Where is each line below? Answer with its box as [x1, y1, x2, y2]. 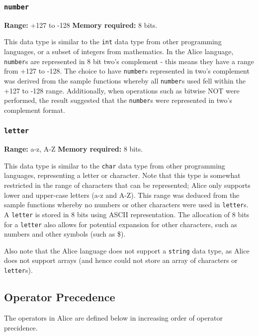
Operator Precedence [4, 289, 115, 305]
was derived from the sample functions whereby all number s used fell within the [4, 75, 246, 85]
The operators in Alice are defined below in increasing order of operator [4, 312, 223, 323]
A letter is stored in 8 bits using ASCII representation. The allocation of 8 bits [4, 209, 250, 219]
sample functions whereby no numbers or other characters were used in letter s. [4, 199, 249, 210]
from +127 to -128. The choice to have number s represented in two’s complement [4, 66, 250, 76]
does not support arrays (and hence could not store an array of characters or [4, 255, 238, 265]
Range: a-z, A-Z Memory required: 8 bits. [4, 144, 143, 154]
